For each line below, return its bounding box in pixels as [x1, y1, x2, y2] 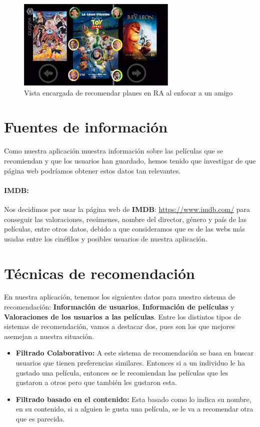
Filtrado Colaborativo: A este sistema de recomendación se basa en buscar [15, 347, 254, 358]
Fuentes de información [4, 116, 168, 137]
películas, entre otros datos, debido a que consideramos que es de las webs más [4, 223, 245, 234]
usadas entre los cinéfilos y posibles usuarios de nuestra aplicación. [4, 233, 207, 243]
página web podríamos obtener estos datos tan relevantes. [4, 165, 181, 175]
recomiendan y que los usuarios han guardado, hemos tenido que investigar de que [4, 155, 256, 165]
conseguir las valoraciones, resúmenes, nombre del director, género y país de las [4, 213, 246, 224]
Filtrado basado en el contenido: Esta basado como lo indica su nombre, [15, 393, 251, 404]
